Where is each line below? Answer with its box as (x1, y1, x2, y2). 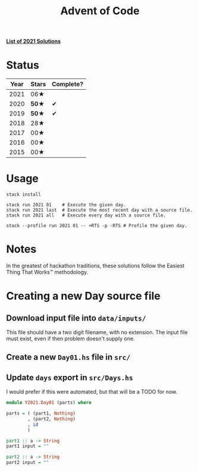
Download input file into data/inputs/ (6, 313, 147, 323)
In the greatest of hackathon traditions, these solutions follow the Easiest (6, 262, 185, 269)
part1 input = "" (6, 443, 49, 450)
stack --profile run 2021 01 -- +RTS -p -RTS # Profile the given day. (6, 223, 187, 229)
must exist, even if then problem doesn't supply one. (6, 335, 135, 342)
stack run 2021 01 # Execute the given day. (6, 202, 127, 208)
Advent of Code (60, 4, 140, 18)
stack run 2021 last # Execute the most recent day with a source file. (6, 207, 193, 213)
